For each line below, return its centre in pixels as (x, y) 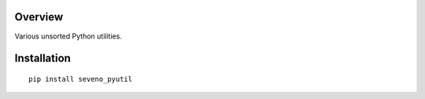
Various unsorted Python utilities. (68, 36)
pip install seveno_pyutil (81, 79)
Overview (39, 17)
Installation (42, 59)
